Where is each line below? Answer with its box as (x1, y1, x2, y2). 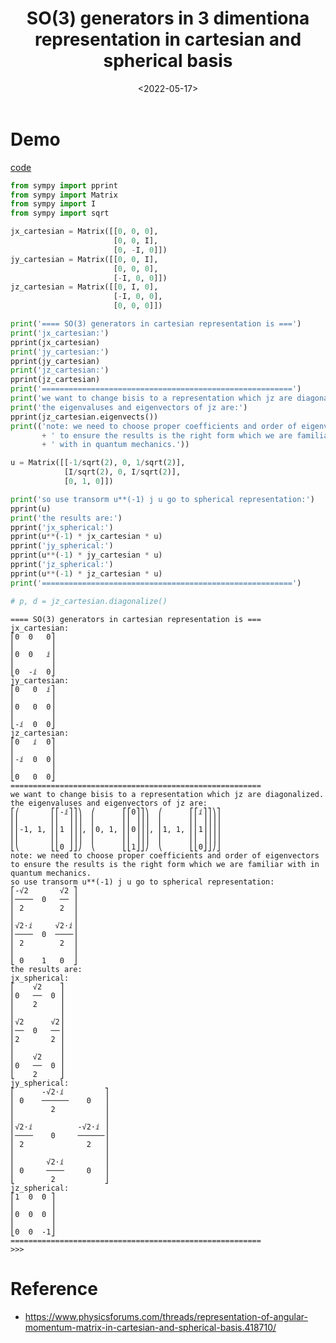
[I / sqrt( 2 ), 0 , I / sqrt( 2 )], (63, 467, 182, 477)
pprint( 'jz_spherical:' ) (10, 560, 114, 570)
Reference (10, 1277, 98, 1300)
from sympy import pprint (10, 180, 118, 191)
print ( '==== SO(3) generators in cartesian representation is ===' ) (10, 319, 302, 329)
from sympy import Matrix (10, 190, 118, 200)
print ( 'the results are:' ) (10, 513, 123, 523)
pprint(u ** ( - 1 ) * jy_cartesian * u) (10, 550, 163, 561)
